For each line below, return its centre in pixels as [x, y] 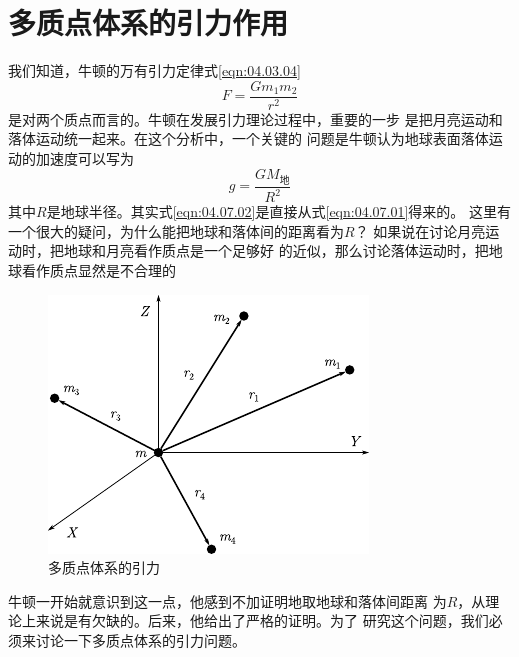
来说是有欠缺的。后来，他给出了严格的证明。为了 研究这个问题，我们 [262, 620]
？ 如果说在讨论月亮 [420, 230]
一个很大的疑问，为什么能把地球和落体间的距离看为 [176, 230]
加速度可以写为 [84, 157]
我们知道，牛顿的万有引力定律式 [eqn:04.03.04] [154, 70]
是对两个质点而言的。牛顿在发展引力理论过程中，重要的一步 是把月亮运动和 [255, 118]
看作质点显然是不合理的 [98, 269]
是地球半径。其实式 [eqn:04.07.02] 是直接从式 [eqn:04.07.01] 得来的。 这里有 [279, 211]
